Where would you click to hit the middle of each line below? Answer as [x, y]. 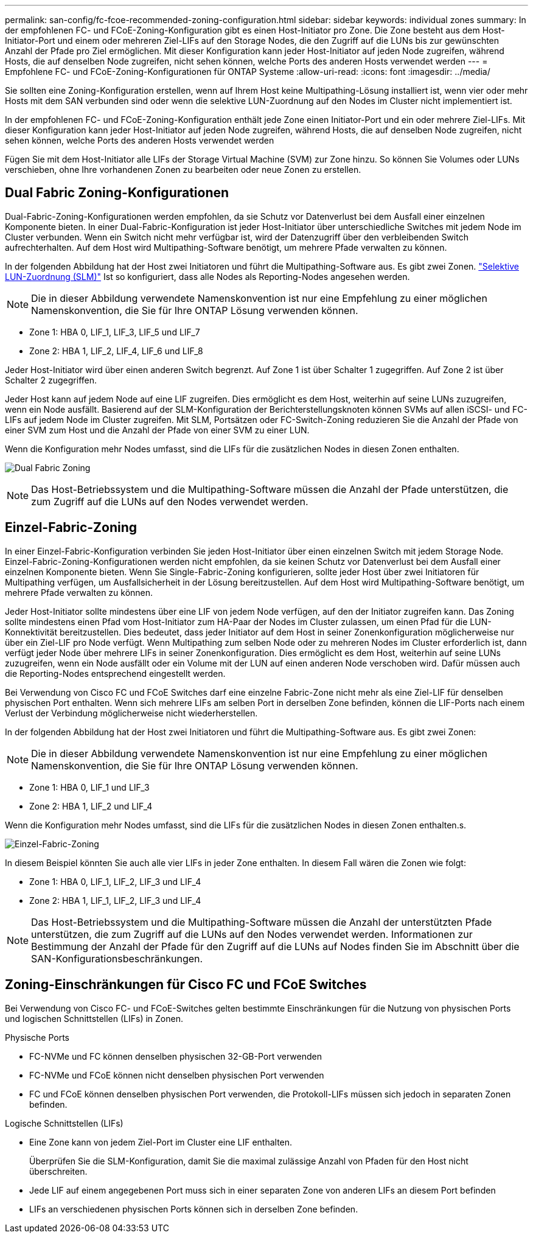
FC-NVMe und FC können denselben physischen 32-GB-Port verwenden [176, 1056]
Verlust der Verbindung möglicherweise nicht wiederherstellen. [131, 713]
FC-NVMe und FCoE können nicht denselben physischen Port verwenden [177, 1075]
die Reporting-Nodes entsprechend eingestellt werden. [115, 673]
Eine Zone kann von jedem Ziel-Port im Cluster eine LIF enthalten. [161, 1142]
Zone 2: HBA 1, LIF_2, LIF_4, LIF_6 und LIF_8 [116, 351]
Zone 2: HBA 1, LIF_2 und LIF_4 [91, 806]
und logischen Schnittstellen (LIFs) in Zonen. [94, 1018]
